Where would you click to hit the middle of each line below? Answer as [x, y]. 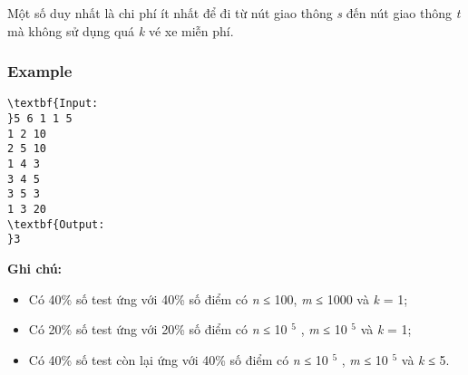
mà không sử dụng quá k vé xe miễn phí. [121, 30]
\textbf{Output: [56, 224]
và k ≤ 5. [425, 359]
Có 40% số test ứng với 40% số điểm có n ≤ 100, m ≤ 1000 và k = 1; [218, 298]
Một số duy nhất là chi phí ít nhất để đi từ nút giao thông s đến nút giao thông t [234, 13]
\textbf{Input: [53, 104]
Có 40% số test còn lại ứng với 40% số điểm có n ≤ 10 [178, 359]
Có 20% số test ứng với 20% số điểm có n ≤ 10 [158, 329]
